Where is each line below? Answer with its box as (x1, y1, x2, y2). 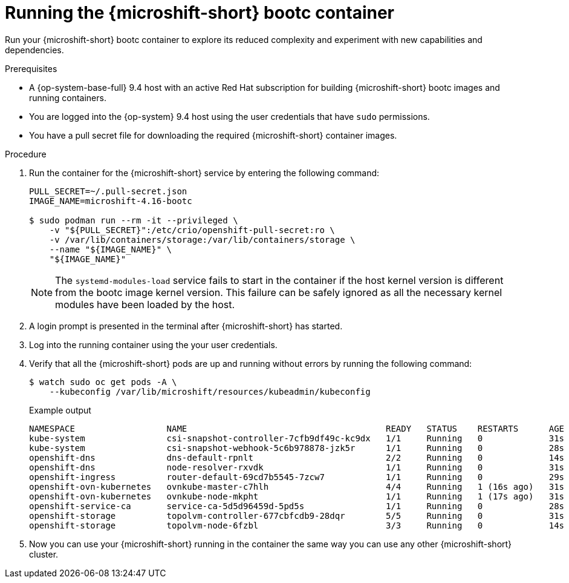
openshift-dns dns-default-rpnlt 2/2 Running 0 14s (29, 452, 565, 463)
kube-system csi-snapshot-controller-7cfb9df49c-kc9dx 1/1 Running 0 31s (29, 433, 565, 443)
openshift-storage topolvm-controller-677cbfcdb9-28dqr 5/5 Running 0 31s (29, 510, 565, 521)
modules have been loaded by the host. (55, 298, 235, 311)
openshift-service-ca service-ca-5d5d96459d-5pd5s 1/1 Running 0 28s (29, 501, 565, 511)
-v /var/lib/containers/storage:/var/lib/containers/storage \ (49, 234, 356, 245)
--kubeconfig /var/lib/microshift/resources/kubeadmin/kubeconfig (49, 386, 371, 397)
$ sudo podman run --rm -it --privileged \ (29, 215, 238, 225)
